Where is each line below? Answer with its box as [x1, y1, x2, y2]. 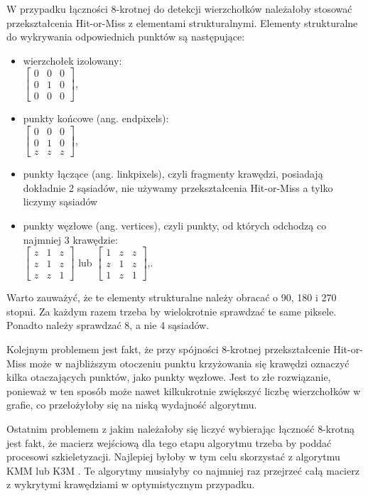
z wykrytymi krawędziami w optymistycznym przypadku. [6, 477, 255, 492]
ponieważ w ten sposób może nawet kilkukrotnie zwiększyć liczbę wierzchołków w [6, 383, 361, 398]
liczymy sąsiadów [23, 194, 98, 209]
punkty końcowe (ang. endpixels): [23, 111, 169, 126]
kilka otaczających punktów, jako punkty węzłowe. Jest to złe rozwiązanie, [6, 370, 331, 384]
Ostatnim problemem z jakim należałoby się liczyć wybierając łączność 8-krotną [6, 421, 355, 436]
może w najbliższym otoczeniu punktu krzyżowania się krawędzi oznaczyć [29, 355, 350, 370]
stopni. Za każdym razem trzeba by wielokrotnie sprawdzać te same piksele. [6, 303, 337, 318]
